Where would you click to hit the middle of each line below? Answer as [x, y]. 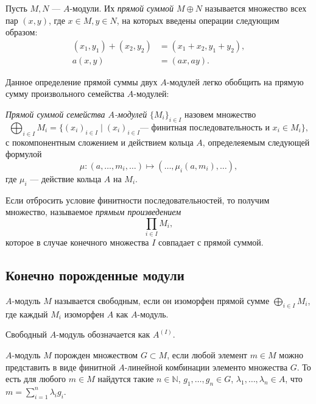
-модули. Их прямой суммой [121, 8]
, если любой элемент [207, 354]
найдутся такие [126, 379]
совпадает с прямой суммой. [211, 242]
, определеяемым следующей [256, 142]
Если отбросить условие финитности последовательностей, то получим [138, 200]
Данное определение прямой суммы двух [82, 81]
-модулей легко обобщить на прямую [235, 81]
